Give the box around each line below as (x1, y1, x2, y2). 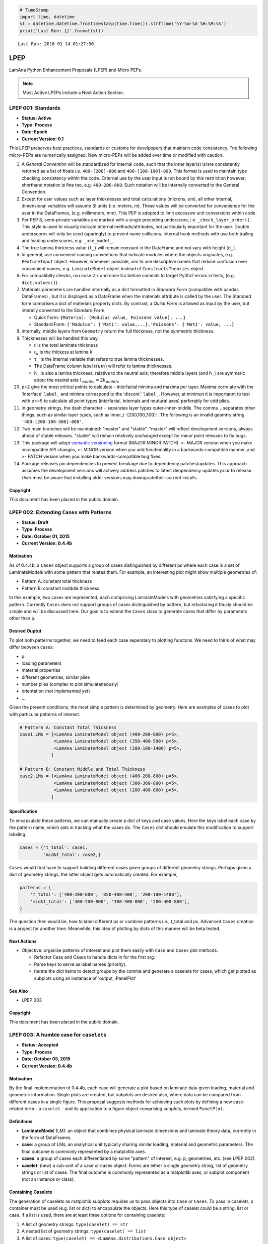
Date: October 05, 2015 (21, 1056, 70, 1062)
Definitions (9, 1119, 33, 1125)
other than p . (9, 615, 36, 622)
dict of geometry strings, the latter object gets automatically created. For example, (9, 871, 178, 878)
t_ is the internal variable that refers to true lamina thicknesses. (34, 356, 164, 362)
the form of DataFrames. (21, 1135, 72, 1140)
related (9, 1106, 24, 1112)
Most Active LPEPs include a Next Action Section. (22, 90, 124, 96)
